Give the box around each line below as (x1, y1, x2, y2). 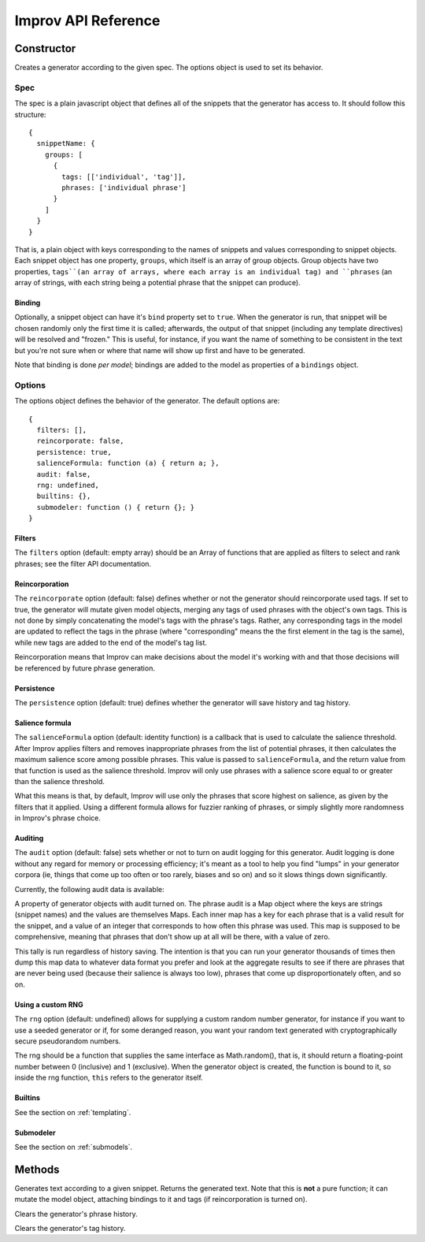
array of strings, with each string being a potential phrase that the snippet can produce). (14, 278, 301, 288)
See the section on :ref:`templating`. (14, 1107, 131, 1117)
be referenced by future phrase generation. (14, 663, 155, 673)
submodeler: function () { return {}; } (36, 503, 195, 511)
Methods (14, 1162, 60, 1176)
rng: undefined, (36, 481, 100, 489)
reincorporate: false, (36, 437, 124, 445)
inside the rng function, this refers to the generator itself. (14, 1073, 204, 1083)
